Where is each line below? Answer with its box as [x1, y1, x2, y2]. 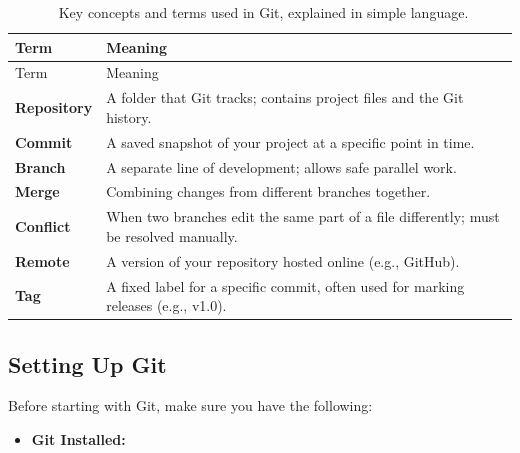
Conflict [15, 216, 71, 237]
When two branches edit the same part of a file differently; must [106, 206, 500, 227]
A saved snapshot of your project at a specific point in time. [106, 131, 475, 152]
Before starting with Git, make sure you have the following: [8, 395, 373, 416]
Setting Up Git [8, 348, 167, 379]
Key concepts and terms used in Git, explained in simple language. [58, 2, 469, 22]
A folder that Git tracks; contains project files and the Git [106, 87, 464, 108]
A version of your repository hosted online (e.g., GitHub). [106, 250, 460, 271]
